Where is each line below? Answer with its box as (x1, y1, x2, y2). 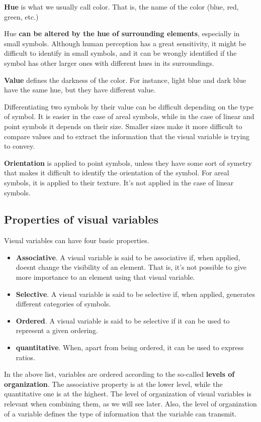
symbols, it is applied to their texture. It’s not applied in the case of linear (4, 177, 234, 187)
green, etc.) (4, 11, 39, 22)
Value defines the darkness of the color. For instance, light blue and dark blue (4, 74, 246, 85)
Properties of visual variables (4, 212, 158, 227)
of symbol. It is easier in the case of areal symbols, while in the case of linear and (4, 111, 254, 122)
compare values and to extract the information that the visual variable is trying (4, 131, 250, 141)
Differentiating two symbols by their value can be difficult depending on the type (4, 101, 253, 112)
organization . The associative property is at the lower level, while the (4, 378, 223, 389)
